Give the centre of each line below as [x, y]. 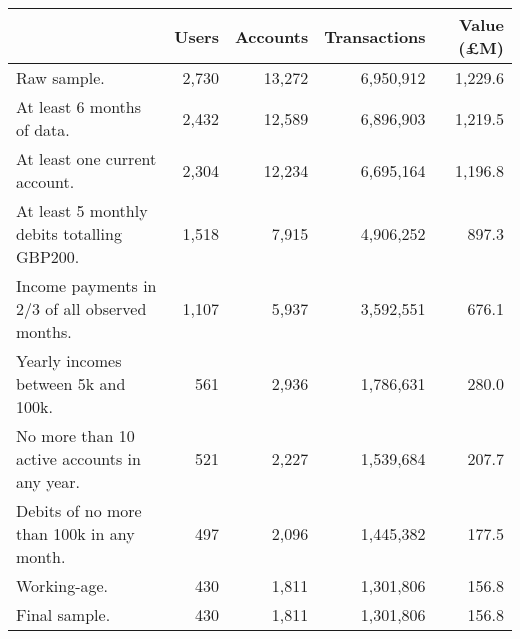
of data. [43, 129]
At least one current [86, 158]
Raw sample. [60, 77]
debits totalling [69, 233]
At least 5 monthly [82, 210]
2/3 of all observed [81, 308]
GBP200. [48, 256]
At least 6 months [79, 106]
